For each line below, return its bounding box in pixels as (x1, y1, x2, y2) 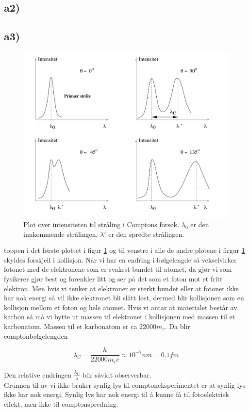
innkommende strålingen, (23, 229, 98, 239)
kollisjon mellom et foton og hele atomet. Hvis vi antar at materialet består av (4, 302, 237, 312)
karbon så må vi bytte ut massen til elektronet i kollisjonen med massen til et (4, 312, 235, 322)
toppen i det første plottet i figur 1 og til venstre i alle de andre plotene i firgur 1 (4, 245, 245, 255)
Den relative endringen (4, 369, 72, 379)
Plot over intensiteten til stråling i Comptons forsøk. (23, 219, 180, 230)
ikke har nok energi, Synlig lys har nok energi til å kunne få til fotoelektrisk (4, 389, 229, 399)
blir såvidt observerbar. (82, 369, 151, 379)
